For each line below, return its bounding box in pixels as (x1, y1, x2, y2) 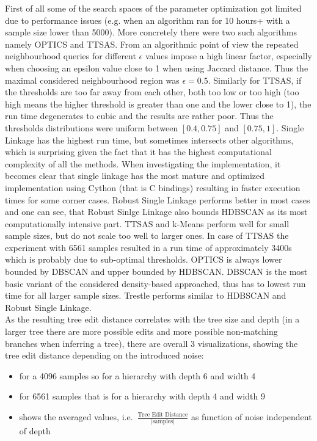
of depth (19, 425, 51, 437)
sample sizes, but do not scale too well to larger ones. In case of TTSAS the (5, 229, 289, 242)
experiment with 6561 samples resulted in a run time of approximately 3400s (5, 241, 292, 253)
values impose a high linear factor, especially (145, 49, 312, 62)
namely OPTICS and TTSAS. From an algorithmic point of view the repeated (5, 37, 299, 50)
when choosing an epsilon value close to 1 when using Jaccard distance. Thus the (5, 61, 308, 74)
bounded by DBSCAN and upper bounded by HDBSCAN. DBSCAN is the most (5, 265, 308, 278)
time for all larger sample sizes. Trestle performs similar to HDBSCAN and (5, 289, 286, 302)
